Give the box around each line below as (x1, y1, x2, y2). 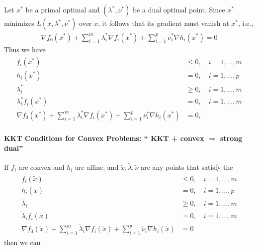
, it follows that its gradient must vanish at (98, 18, 229, 28)
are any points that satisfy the (141, 162, 233, 172)
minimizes (4, 18, 34, 28)
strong (220, 133, 243, 143)
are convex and (18, 162, 65, 172)
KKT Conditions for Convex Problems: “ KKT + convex (4, 133, 204, 143)
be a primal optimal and (25, 4, 100, 14)
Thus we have (4, 44, 46, 54)
